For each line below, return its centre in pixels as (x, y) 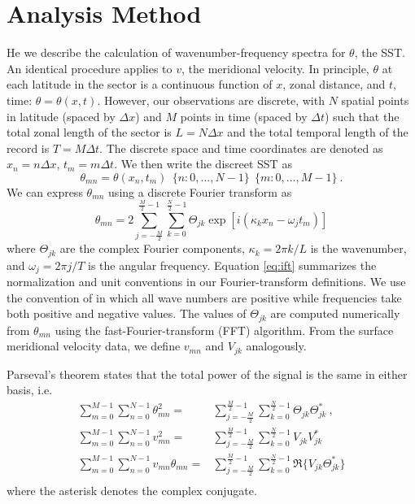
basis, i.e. (30, 390)
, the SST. (380, 52)
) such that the (362, 116)
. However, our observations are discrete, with (211, 100)
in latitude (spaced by (61, 116)
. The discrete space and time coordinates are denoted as (241, 148)
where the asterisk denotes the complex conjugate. (132, 491)
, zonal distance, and (334, 84)
